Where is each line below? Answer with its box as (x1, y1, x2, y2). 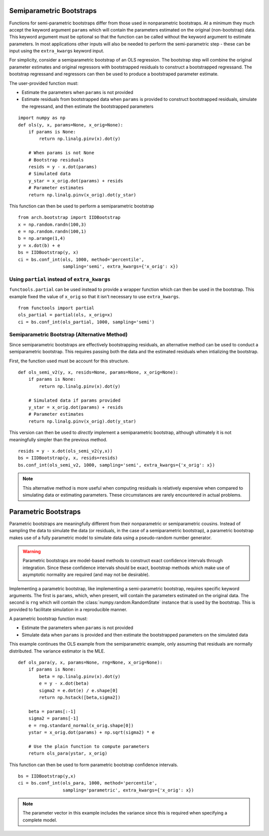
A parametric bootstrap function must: (9, 616, 88, 622)
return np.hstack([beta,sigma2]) (39, 695, 121, 700)
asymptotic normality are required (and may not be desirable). (22, 572, 150, 578)
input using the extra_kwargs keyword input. (9, 48, 105, 54)
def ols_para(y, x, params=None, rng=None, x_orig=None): (18, 660, 163, 666)
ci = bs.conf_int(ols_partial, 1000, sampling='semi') (18, 319, 155, 325)
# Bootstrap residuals (28, 157, 84, 162)
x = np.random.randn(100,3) (18, 221, 87, 227)
